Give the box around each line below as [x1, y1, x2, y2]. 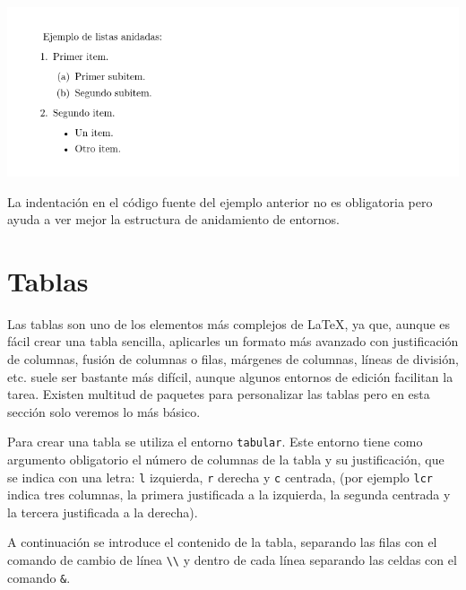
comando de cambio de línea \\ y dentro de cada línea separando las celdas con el [7, 551, 457, 569]
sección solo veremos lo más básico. [7, 402, 201, 421]
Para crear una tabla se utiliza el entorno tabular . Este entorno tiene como [7, 432, 423, 451]
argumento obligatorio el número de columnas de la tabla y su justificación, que [7, 450, 444, 469]
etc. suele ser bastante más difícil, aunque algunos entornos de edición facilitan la [7, 367, 453, 386]
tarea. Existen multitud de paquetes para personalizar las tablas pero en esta [7, 385, 430, 403]
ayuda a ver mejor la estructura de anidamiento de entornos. [7, 210, 340, 229]
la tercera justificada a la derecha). [7, 502, 198, 521]
